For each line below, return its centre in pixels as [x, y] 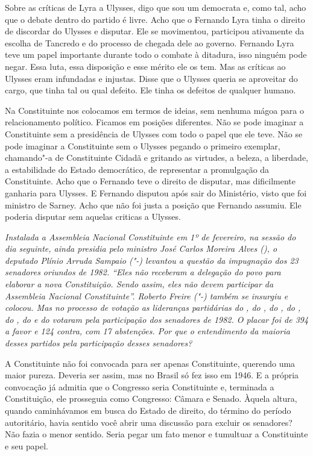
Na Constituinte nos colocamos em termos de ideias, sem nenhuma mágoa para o [154, 110]
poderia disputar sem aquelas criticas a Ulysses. [93, 217]
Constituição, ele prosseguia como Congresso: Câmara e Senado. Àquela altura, [151, 398]
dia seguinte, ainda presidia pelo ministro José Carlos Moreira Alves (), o [141, 248]
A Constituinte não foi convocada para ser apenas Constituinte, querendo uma [150, 363]
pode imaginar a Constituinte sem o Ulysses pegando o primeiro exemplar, [143, 145]
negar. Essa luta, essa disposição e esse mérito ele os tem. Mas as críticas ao [145, 66]
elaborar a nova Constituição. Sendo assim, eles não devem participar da [139, 284]
